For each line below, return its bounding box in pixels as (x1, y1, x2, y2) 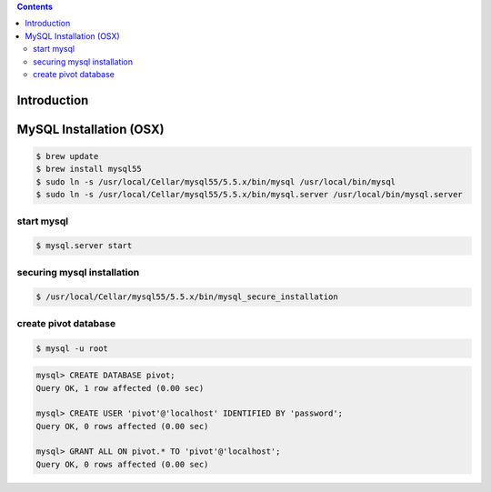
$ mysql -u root (35, 343, 109, 354)
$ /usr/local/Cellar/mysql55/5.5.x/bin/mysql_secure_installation (35, 292, 338, 302)
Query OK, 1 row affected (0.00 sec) (35, 383, 205, 393)
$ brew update (35, 151, 99, 161)
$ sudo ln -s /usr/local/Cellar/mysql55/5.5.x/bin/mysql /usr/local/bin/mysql (35, 176, 396, 186)
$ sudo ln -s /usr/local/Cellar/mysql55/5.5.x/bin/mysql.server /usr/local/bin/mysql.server (35, 189, 463, 200)
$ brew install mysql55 (35, 164, 143, 175)
